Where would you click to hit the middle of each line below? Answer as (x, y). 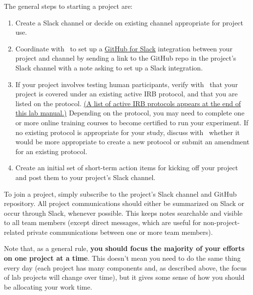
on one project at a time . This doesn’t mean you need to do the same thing (122, 258)
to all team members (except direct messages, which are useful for (103, 222)
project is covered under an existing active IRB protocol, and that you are (126, 94)
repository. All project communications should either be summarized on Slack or (124, 203)
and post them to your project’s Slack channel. (85, 177)
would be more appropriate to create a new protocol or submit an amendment (132, 142)
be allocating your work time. (48, 286)
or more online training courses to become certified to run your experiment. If (132, 122)
